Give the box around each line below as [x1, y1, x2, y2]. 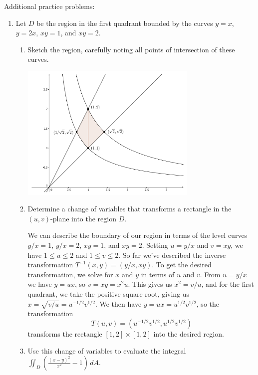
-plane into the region [50, 213, 116, 223]
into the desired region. [153, 328, 224, 339]
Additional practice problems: [4, 1, 95, 11]
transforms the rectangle [27, 328, 102, 339]
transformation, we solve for [27, 269, 113, 279]
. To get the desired [152, 259, 212, 270]
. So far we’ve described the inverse [118, 249, 226, 260]
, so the [196, 298, 219, 309]
